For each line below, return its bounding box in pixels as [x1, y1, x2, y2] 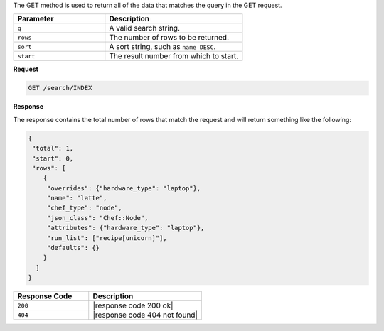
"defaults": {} [46, 244, 100, 252]
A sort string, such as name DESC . [109, 42, 216, 52]
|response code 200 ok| [92, 300, 174, 310]
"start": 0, [32, 154, 74, 163]
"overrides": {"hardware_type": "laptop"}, [46, 184, 201, 192]
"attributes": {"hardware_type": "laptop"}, [46, 224, 205, 232]
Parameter [17, 14, 54, 24]
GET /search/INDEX [28, 84, 92, 92]
